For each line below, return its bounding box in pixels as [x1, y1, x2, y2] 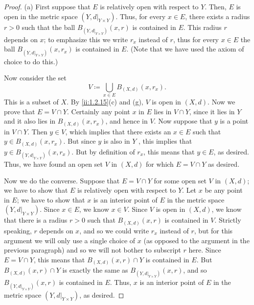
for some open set [154, 175, 207, 185]
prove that [4, 106, 35, 116]
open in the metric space [4, 11, 78, 21]
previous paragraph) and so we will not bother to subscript [4, 245, 181, 255]
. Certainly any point [67, 106, 130, 116]
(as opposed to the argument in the [143, 235, 250, 245]
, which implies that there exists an [65, 126, 171, 136]
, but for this [194, 225, 233, 235]
